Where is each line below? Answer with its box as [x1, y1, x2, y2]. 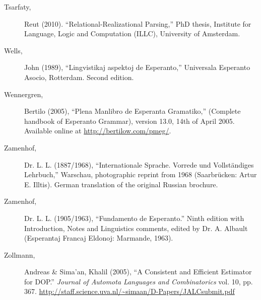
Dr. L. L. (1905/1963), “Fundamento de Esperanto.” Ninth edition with [24, 212, 244, 223]
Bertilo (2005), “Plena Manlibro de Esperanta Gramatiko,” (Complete [24, 106, 241, 116]
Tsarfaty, [4, 2, 31, 12]
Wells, [4, 45, 23, 55]
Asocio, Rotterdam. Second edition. [24, 71, 134, 82]
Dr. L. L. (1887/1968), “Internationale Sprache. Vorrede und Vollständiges [24, 159, 254, 170]
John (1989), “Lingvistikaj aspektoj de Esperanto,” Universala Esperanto [24, 62, 250, 72]
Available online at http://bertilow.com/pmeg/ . [24, 125, 171, 136]
